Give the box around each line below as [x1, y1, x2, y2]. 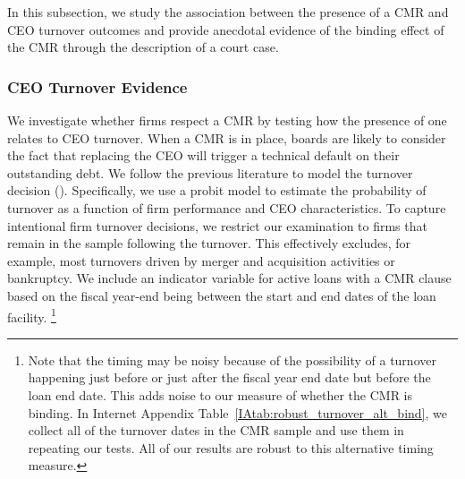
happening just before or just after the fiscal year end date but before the [28, 368, 431, 387]
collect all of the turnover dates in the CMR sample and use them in [28, 421, 404, 440]
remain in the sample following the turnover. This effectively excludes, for [7, 234, 411, 252]
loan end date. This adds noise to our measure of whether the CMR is [28, 385, 413, 404]
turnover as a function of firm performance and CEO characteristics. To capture [7, 198, 446, 217]
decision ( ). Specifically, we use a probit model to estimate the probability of [7, 181, 427, 200]
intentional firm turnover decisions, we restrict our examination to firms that [7, 216, 427, 235]
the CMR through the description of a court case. [7, 38, 279, 56]
